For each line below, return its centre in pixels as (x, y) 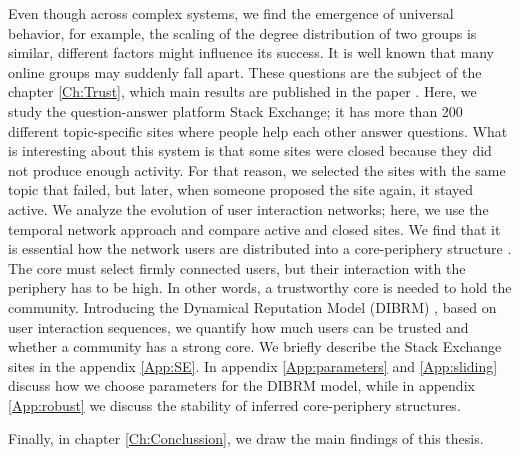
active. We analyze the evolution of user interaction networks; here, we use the (248, 208)
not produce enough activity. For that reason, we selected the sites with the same (257, 169)
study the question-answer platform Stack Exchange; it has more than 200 (235, 110)
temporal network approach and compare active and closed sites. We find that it (254, 228)
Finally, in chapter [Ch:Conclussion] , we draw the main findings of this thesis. (246, 438)
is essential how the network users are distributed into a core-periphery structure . (260, 248)
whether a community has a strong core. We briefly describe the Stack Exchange (255, 346)
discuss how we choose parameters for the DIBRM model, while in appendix (241, 385)
